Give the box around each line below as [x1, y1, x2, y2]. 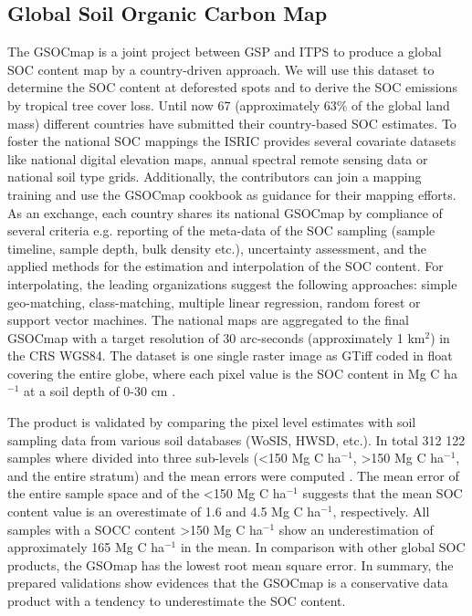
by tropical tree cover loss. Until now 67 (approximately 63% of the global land [7, 95, 450, 114]
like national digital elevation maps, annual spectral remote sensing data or [7, 149, 428, 168]
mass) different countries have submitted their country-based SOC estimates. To [7, 113, 456, 132]
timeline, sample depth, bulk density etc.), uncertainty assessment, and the [7, 238, 426, 257]
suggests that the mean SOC [302, 484, 463, 503]
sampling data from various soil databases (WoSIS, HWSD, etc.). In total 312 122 [7, 430, 466, 449]
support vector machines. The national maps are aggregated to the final [7, 310, 409, 329]
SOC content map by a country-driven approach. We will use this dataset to [7, 59, 435, 78]
